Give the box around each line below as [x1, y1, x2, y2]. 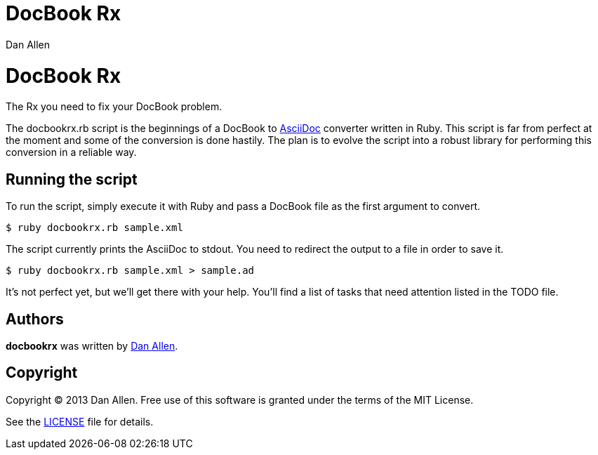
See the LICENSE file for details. [6, 415, 154, 428]
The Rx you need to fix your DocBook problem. [6, 100, 222, 113]
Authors [6, 310, 64, 328]
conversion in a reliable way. [6, 146, 137, 159]
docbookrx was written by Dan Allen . [6, 339, 178, 352]
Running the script [6, 170, 138, 188]
